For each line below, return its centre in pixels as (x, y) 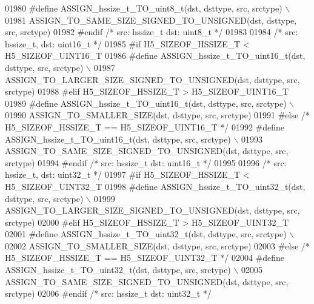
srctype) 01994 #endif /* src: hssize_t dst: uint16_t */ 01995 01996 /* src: (146, 162)
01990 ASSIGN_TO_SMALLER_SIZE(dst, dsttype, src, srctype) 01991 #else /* (157, 115)
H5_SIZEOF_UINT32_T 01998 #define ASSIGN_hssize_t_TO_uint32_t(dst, (155, 186)
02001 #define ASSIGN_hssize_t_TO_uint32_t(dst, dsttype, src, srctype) (146, 234)
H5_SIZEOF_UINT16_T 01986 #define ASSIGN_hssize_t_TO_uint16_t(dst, (155, 56)
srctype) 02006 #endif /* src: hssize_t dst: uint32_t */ (108, 293)
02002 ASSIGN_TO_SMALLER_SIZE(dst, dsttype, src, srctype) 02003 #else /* (157, 245)
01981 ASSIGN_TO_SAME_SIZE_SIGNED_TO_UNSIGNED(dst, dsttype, (151, 20)
